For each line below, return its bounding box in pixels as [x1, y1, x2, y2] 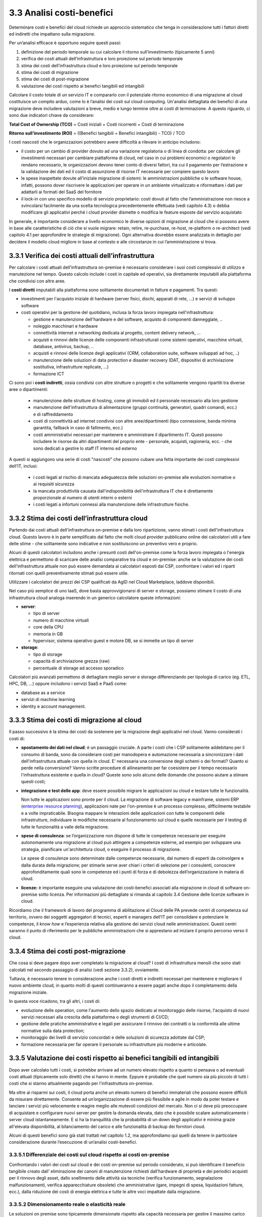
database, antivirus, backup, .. [33, 344, 94, 350]
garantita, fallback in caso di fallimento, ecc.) [33, 425, 123, 431]
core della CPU [33, 624, 64, 630]
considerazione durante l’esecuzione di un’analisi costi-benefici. [9, 1139, 137, 1145]
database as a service [21, 689, 65, 696]
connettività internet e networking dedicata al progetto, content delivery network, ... [33, 330, 201, 336]
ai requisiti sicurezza [33, 481, 75, 487]
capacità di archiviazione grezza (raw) [33, 658, 110, 664]
